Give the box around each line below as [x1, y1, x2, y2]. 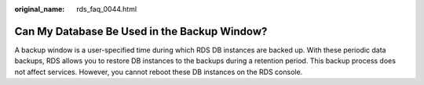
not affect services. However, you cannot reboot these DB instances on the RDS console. [14, 67, 303, 76]
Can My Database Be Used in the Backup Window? [14, 24, 268, 38]
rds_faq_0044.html [76, 5, 137, 13]
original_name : [14, 5, 65, 13]
